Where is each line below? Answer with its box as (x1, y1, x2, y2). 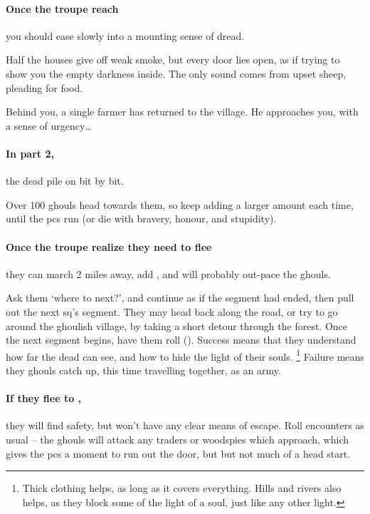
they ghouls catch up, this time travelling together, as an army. (6, 362, 281, 377)
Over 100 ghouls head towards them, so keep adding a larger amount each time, (6, 197, 354, 212)
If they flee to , (6, 391, 82, 406)
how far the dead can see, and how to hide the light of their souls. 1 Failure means (6, 346, 364, 364)
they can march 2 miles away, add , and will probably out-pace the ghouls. (6, 266, 331, 281)
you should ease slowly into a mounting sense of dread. (6, 28, 245, 43)
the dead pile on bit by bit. (6, 173, 124, 188)
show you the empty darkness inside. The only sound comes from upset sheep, (6, 66, 347, 81)
